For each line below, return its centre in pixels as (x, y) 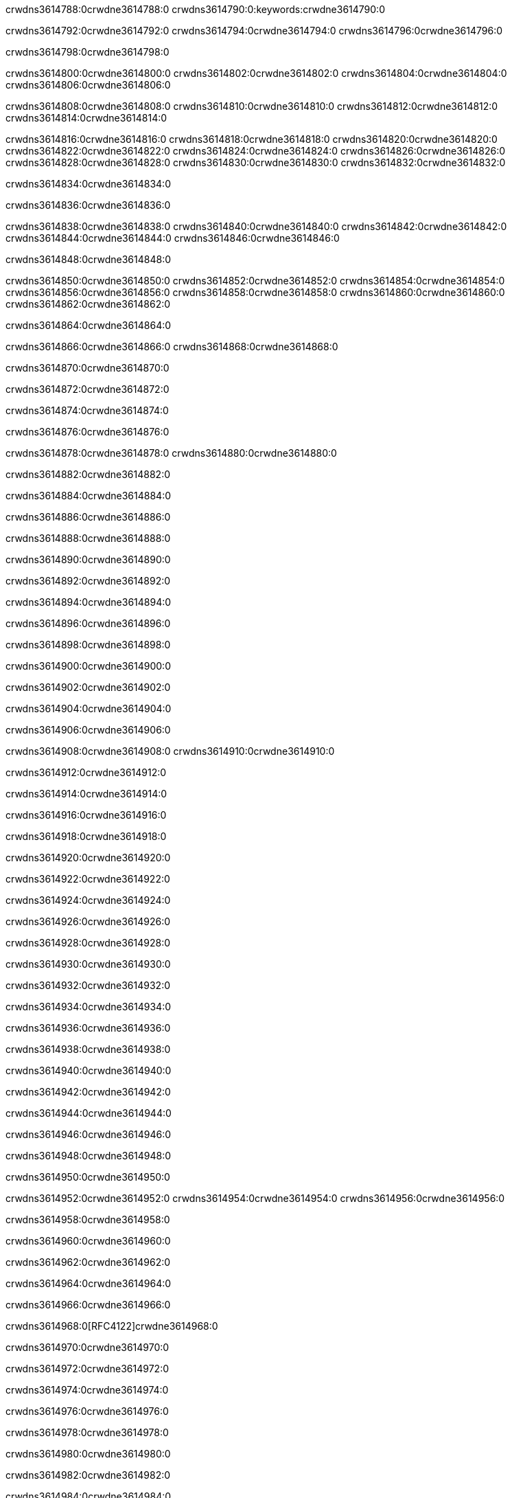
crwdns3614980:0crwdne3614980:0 (88, 1454)
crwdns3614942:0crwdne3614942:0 (88, 1092)
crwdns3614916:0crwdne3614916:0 (86, 815)
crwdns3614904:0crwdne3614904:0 (89, 708)
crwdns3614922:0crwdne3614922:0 (88, 879)
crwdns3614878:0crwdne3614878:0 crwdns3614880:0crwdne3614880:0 (171, 453)
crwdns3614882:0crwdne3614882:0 (88, 474)
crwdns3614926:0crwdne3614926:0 (88, 921)
